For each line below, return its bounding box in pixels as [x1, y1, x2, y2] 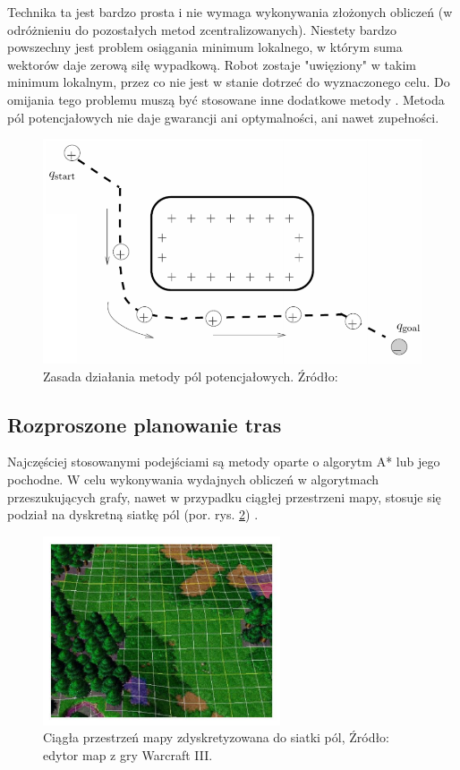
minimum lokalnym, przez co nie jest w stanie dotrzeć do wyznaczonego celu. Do [7, 73, 450, 91]
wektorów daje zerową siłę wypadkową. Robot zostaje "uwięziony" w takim [7, 55, 416, 73]
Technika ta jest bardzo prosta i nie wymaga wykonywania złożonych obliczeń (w [7, 3, 453, 21]
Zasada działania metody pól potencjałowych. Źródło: [43, 366, 338, 385]
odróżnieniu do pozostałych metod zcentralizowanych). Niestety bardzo [7, 20, 397, 38]
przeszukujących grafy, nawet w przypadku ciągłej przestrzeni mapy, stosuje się [7, 487, 441, 506]
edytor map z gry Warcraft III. [43, 745, 213, 764]
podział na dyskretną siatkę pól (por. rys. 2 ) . [7, 505, 259, 524]
